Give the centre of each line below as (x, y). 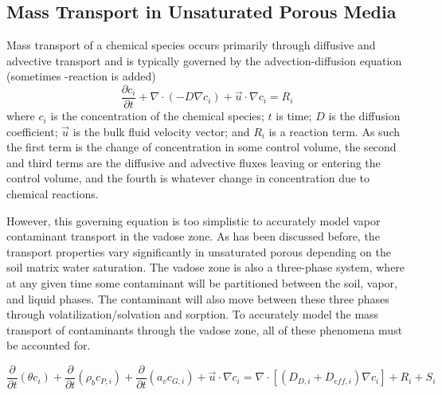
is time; (294, 116)
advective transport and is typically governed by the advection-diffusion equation (204, 60)
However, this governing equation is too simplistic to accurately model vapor (194, 220)
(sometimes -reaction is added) (81, 76)
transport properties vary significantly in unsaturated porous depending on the (199, 251)
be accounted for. (49, 345)
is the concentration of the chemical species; (157, 116)
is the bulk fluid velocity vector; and (161, 131)
